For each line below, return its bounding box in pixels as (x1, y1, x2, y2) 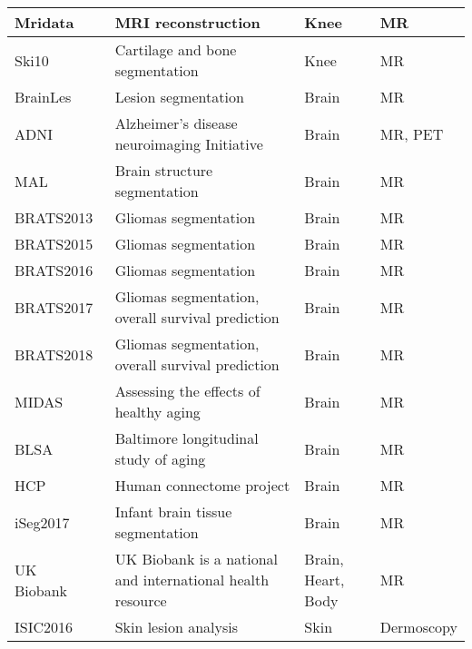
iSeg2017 (15, 511, 70, 533)
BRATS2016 (15, 260, 93, 280)
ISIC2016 (15, 616, 74, 637)
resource (114, 590, 167, 611)
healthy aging (114, 401, 201, 422)
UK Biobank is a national (114, 548, 279, 569)
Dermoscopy (379, 616, 457, 637)
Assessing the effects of (114, 380, 261, 401)
